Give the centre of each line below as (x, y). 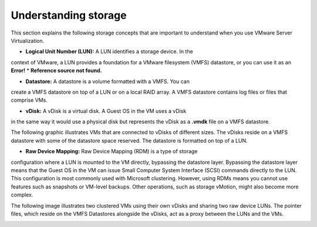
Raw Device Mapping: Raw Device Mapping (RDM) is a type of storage (112, 152)
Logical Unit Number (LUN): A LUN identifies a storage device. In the (109, 51)
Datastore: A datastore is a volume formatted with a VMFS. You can (108, 81)
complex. (22, 195)
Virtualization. (28, 40)
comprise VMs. (29, 100)
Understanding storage (69, 15)
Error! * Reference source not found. (56, 71)
